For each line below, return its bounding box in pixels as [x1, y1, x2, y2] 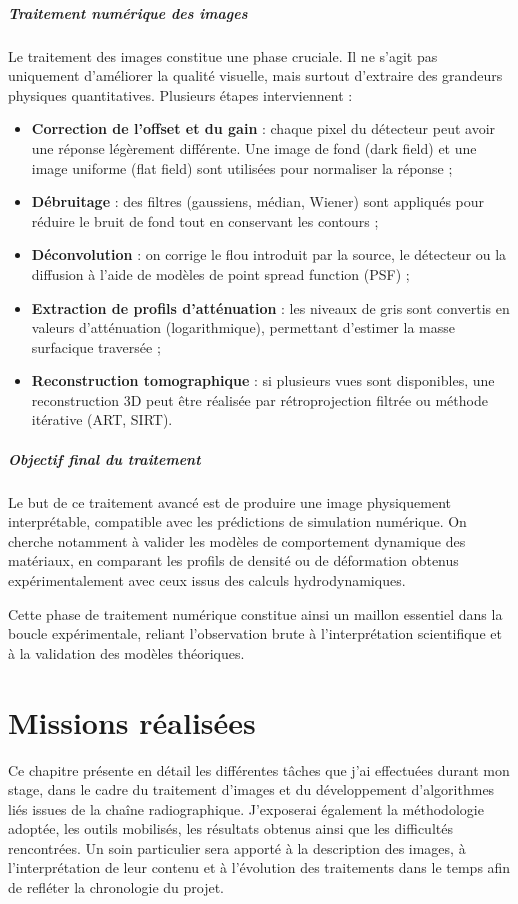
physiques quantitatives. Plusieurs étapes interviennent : [8, 84, 353, 105]
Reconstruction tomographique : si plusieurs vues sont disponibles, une [31, 370, 495, 391]
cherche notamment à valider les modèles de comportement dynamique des [8, 530, 466, 551]
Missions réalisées [8, 701, 256, 742]
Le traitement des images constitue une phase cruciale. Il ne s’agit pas [8, 45, 438, 66]
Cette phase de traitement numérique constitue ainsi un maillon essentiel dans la [8, 603, 503, 624]
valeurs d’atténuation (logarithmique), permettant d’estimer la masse [31, 317, 455, 338]
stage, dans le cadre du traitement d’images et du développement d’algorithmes [8, 779, 495, 800]
